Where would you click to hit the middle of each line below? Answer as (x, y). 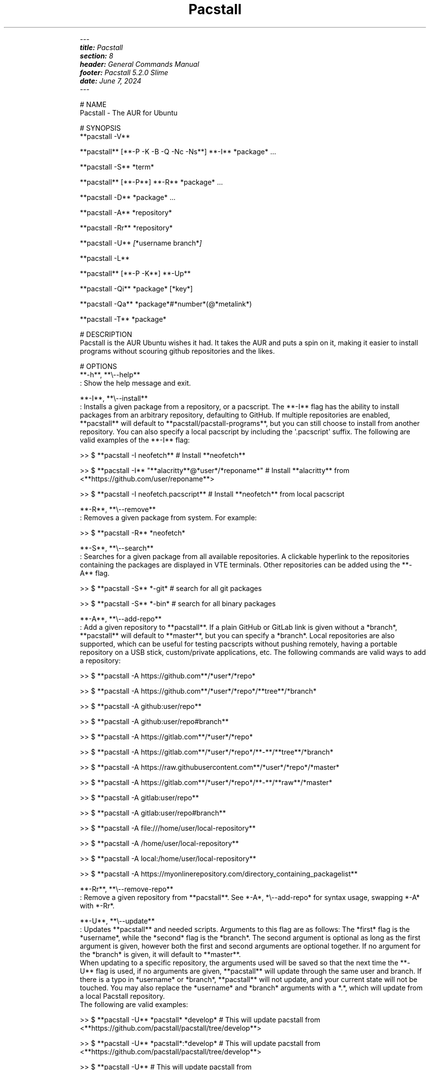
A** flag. (95, 573)
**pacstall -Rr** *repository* (126, 227)
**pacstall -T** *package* (123, 319)
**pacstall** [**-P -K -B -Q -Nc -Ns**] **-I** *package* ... (178, 151)
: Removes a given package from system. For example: (168, 517)
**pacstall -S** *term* (117, 167)
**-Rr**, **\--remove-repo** (127, 889)
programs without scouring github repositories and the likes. (177, 351)
